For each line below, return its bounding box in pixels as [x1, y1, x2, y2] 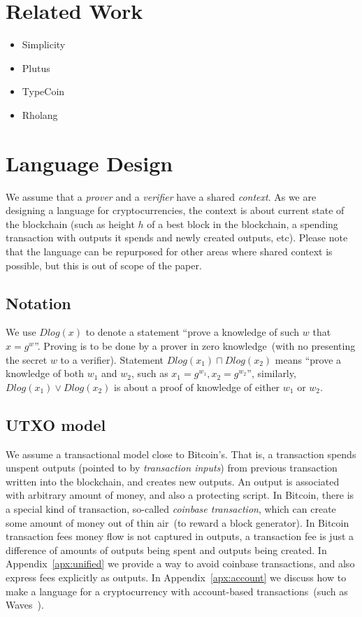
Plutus [22, 60, 50, 75]
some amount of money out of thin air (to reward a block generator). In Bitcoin [6, 515, 349, 530]
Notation [6, 292, 71, 313]
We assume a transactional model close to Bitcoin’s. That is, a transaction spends [6, 446, 356, 461]
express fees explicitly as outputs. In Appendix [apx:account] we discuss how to [6, 569, 347, 584]
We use [6, 325, 36, 339]
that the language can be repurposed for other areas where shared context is [6, 244, 333, 258]
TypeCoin [22, 84, 65, 99]
